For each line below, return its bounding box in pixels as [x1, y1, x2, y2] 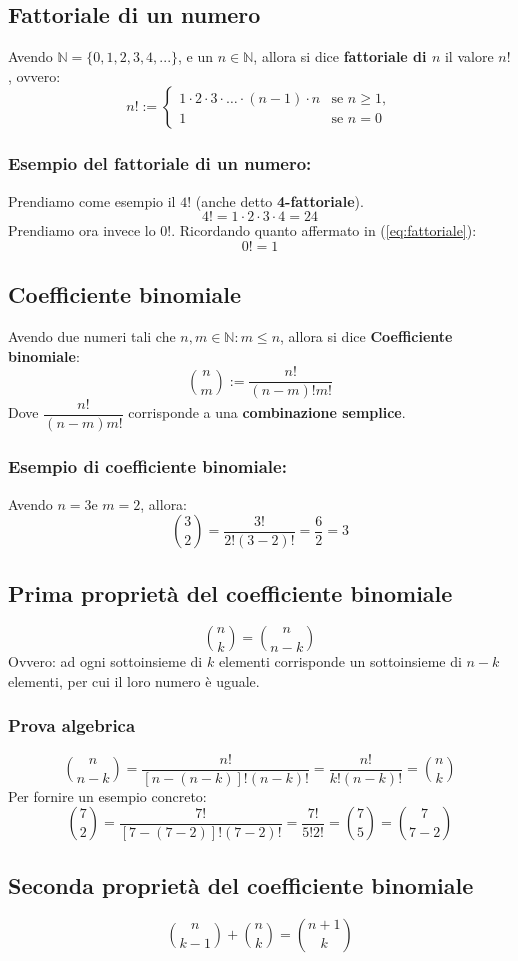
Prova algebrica [8, 713, 136, 738]
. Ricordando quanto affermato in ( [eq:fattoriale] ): [171, 220, 477, 241]
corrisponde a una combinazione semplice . [128, 402, 406, 423]
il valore [444, 46, 494, 67]
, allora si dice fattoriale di [253, 46, 427, 67]
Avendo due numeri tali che [8, 326, 176, 346]
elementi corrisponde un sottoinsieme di [218, 651, 462, 672]
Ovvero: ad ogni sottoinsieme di [8, 651, 203, 672]
